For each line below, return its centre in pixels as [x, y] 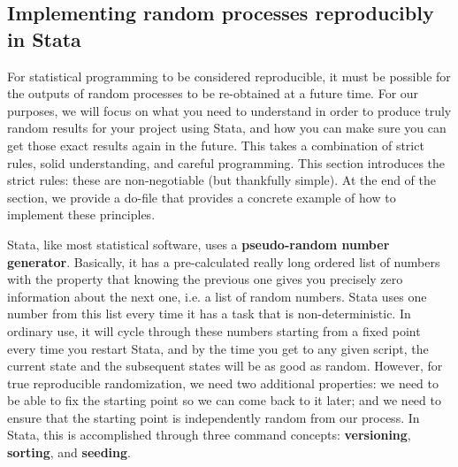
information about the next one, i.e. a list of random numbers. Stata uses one [217, 296]
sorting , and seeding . [69, 452]
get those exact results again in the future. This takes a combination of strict [216, 145]
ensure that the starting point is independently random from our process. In [214, 417]
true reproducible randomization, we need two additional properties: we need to [223, 383]
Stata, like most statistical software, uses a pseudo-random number [198, 244]
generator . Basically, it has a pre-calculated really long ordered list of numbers [224, 261]
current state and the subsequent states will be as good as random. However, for [225, 366]
